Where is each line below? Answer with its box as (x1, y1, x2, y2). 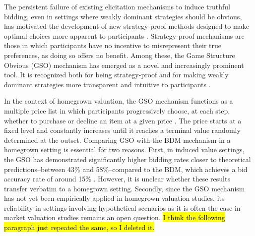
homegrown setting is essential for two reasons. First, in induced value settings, (4, 144, 245, 155)
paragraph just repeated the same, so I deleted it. (4, 222, 155, 233)
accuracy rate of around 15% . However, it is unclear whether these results (4, 174, 230, 184)
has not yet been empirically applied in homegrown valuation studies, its (4, 193, 225, 203)
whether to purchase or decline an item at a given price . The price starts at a (4, 115, 242, 125)
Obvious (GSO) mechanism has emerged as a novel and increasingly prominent (4, 59, 244, 70)
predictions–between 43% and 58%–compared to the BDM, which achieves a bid (4, 164, 248, 174)
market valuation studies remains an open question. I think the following (4, 212, 225, 223)
